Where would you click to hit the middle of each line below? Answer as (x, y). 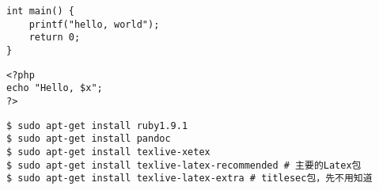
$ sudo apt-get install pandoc (89, 139)
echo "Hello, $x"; (55, 88)
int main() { (40, 11)
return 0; (55, 38)
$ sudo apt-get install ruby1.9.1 (97, 125)
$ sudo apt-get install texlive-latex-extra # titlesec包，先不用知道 (189, 179)
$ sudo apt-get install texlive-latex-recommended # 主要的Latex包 (184, 165)
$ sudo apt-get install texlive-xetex (108, 152)
